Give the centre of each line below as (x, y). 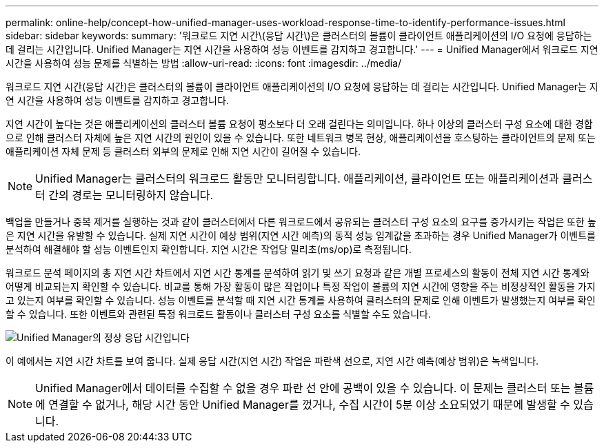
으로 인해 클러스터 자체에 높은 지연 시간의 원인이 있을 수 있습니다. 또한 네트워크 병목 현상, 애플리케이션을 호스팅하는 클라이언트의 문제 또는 (301, 138)
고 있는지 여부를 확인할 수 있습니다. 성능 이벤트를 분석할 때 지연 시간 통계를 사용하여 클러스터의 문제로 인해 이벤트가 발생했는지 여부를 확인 (301, 300)
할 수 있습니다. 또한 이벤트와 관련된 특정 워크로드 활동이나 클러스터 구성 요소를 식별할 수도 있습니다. (219, 314)
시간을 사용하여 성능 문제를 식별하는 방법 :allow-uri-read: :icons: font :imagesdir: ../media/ (204, 63)
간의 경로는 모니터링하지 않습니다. (131, 195)
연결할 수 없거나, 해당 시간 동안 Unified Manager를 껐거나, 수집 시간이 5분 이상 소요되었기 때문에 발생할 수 (309, 405)
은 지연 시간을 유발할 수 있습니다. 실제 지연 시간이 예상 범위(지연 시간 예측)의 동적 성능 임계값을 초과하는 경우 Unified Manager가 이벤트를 (301, 235)
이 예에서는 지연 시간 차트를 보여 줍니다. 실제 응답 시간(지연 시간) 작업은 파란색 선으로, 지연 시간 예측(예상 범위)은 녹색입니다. (272, 361)
